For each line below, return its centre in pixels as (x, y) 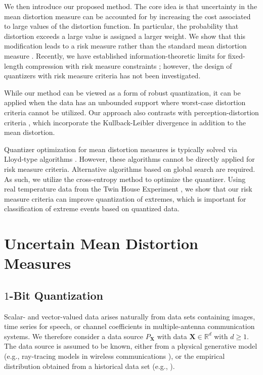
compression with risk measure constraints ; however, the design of (129, 65)
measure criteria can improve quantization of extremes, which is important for (125, 198)
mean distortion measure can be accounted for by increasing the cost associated (127, 16)
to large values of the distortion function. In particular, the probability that (121, 26)
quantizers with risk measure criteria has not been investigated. (102, 76)
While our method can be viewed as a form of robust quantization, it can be (122, 92)
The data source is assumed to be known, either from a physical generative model (131, 346)
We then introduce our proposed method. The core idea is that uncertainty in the (131, 6)
